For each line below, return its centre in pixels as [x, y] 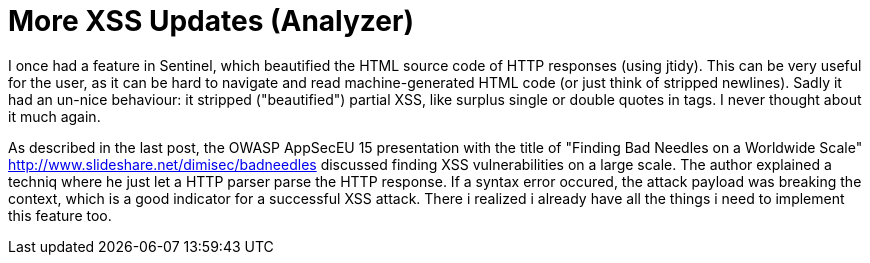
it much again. [54, 116]
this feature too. [60, 215]
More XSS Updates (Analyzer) [211, 21]
